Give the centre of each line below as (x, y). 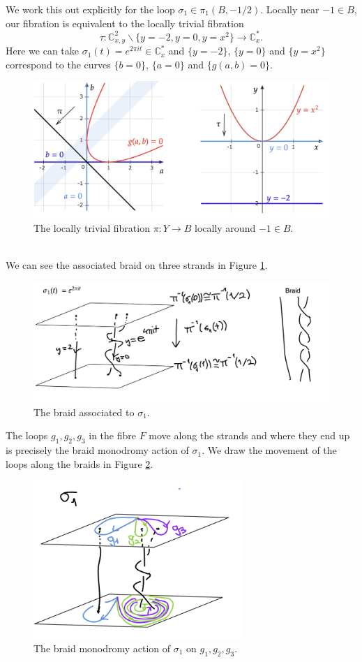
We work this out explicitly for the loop (90, 9)
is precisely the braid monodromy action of (97, 450)
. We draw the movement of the (269, 450)
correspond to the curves (58, 64)
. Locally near (290, 9)
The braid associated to (84, 412)
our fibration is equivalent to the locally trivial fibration (125, 23)
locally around (225, 227)
